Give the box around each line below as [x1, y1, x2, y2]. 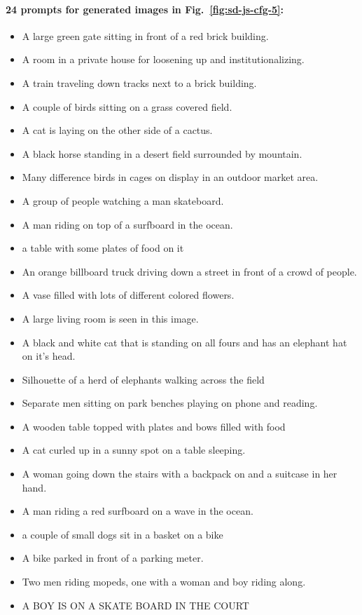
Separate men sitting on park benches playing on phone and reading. [22, 396, 318, 410]
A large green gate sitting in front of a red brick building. [22, 28, 269, 43]
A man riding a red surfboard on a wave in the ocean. [22, 504, 253, 518]
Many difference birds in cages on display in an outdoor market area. [22, 170, 319, 184]
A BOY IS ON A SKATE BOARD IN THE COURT [22, 597, 249, 612]
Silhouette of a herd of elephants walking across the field [22, 372, 265, 386]
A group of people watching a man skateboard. [22, 193, 224, 208]
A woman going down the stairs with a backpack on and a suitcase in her [22, 466, 337, 481]
